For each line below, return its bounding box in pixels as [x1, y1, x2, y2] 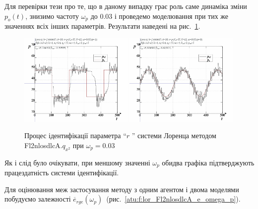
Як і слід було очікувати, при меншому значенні [4, 157, 150, 167]
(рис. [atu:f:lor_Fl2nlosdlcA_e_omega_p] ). [106, 194, 241, 204]
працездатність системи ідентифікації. [4, 167, 119, 177]
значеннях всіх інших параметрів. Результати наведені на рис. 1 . [4, 21, 200, 31]
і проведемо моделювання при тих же [115, 10, 229, 21]
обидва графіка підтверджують [162, 157, 255, 167]
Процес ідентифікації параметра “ [24, 130, 127, 141]
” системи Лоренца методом [131, 130, 216, 141]
